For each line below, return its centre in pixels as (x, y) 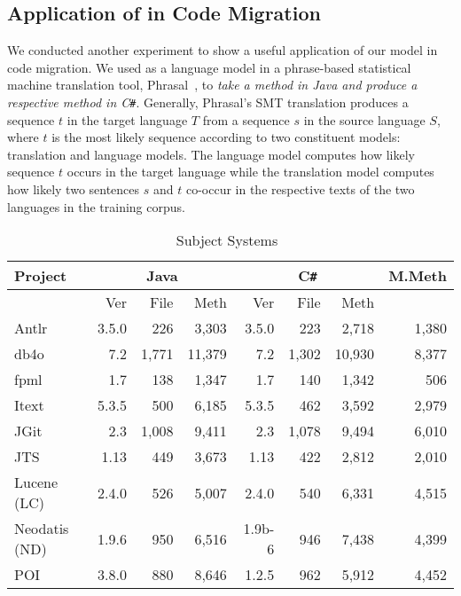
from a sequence (246, 119)
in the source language (364, 119)
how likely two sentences (74, 189)
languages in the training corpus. (96, 206)
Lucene (36, 482)
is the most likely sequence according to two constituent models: (226, 137)
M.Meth (418, 276)
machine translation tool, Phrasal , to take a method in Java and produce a (212, 85)
